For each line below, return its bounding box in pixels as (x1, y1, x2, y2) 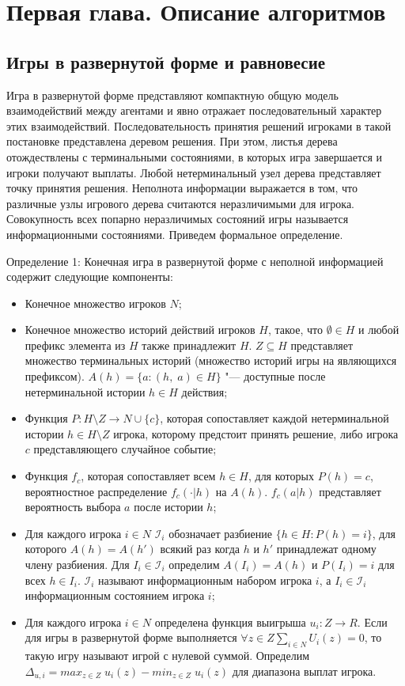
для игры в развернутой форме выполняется (25, 629, 237, 646)
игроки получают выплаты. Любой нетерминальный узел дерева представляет (6, 164, 381, 180)
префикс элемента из (25, 336, 126, 353)
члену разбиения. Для (25, 556, 130, 573)
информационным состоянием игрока (25, 587, 205, 604)
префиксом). (25, 368, 85, 385)
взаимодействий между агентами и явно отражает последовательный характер (6, 102, 382, 119)
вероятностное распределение (25, 483, 168, 499)
